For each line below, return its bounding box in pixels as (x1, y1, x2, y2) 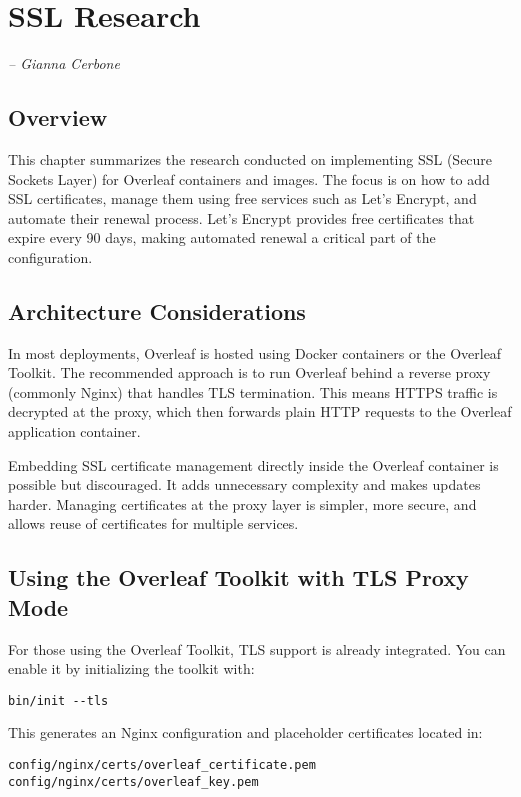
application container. (8, 421, 141, 442)
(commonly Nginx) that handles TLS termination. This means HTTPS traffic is (8, 381, 498, 402)
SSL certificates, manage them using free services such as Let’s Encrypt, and (8, 188, 477, 209)
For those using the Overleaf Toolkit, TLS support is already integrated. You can (8, 638, 506, 659)
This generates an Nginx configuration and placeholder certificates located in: (8, 722, 483, 743)
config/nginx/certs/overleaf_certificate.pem (8, 758, 316, 773)
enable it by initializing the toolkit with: (8, 658, 255, 679)
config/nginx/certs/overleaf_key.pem (8, 774, 259, 789)
